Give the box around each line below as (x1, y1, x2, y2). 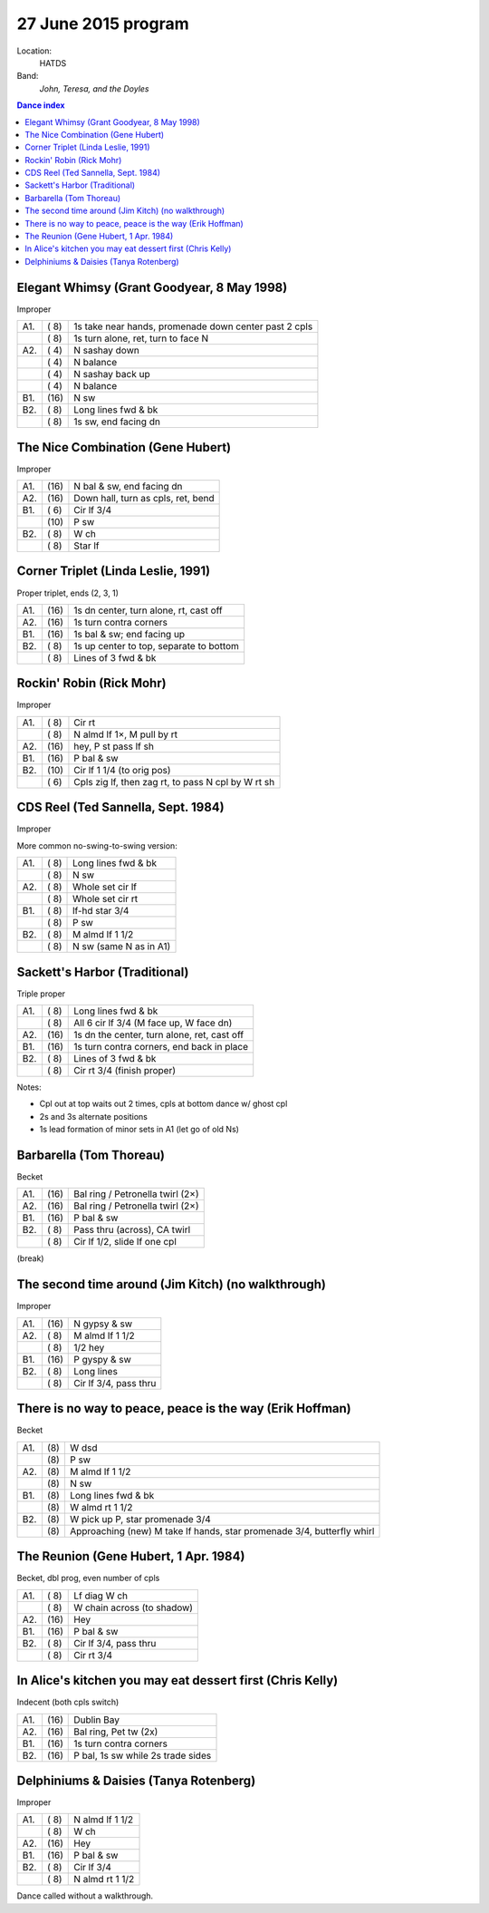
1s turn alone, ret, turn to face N (73, 332, 209, 345)
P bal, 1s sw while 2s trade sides (73, 1749, 212, 1762)
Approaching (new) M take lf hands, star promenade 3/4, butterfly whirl (69, 1524, 375, 1537)
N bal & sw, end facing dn (73, 481, 183, 492)
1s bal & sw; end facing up (73, 627, 186, 640)
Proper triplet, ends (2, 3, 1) (16, 587, 120, 598)
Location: (16, 45, 52, 56)
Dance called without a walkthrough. (16, 1890, 154, 1901)
